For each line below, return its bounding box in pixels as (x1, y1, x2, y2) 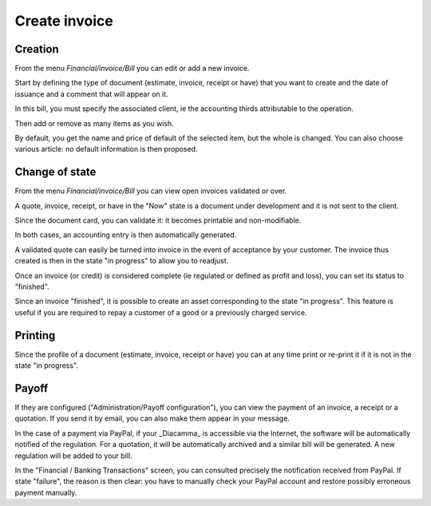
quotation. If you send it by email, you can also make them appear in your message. (14, 413, 291, 423)
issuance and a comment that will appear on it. (14, 89, 168, 99)
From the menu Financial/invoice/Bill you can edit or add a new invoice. (14, 64, 250, 73)
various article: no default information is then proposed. (14, 144, 198, 154)
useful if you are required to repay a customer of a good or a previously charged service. (14, 307, 307, 317)
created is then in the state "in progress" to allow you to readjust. (14, 256, 229, 266)
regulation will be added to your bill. (14, 451, 132, 461)
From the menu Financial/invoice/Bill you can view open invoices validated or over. (14, 186, 287, 196)
